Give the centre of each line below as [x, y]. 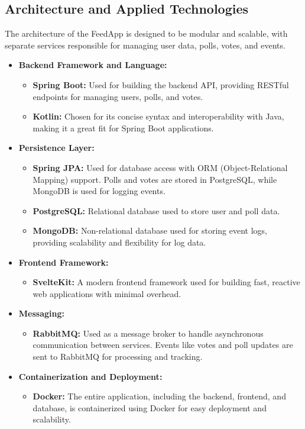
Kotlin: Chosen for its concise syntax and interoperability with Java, [158, 116]
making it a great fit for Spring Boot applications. [123, 128]
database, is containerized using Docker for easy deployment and [150, 407]
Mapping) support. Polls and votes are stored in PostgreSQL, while [155, 179]
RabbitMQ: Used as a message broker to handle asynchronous [148, 333]
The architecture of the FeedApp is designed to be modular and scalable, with [146, 33]
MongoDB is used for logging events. [99, 191]
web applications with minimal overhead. [107, 293]
